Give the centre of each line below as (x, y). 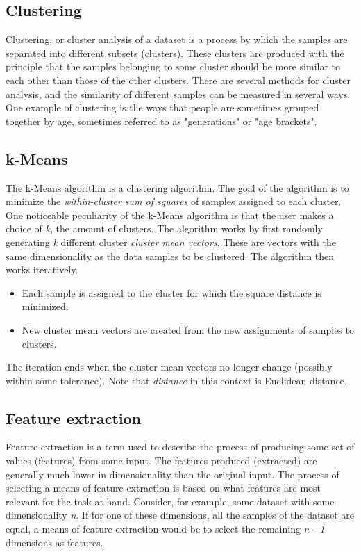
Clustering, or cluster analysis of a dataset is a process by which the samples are (177, 39)
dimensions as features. (54, 542)
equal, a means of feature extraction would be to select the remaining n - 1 (165, 529)
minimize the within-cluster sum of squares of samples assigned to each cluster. (174, 201)
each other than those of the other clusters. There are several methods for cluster (178, 80)
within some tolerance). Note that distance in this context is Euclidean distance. (176, 380)
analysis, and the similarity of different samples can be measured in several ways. (178, 94)
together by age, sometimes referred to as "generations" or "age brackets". (161, 121)
